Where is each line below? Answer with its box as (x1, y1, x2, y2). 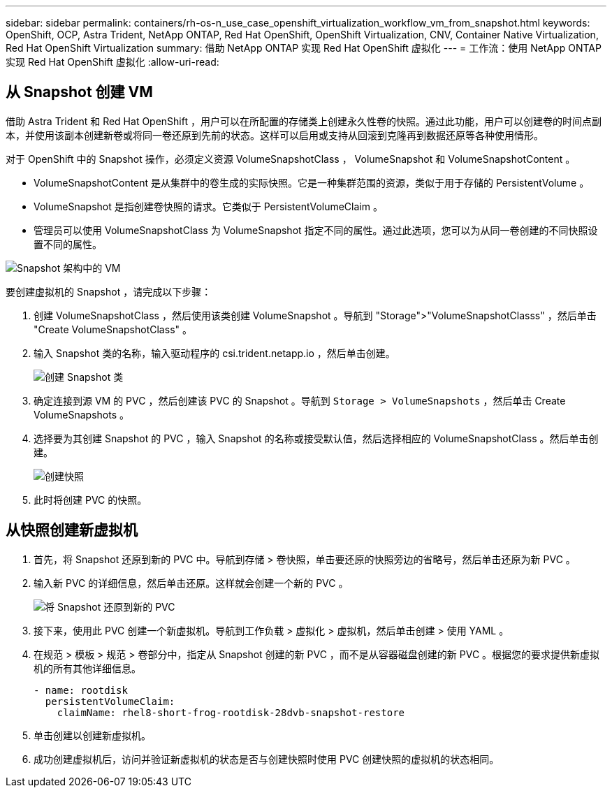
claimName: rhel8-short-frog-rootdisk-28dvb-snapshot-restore (57, 706, 405, 718)
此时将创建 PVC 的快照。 (34, 493, 147, 506)
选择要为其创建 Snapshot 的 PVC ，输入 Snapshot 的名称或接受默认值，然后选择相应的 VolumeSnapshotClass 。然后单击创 (34, 432, 599, 444)
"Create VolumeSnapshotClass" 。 (34, 323, 192, 335)
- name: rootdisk (34, 684, 128, 696)
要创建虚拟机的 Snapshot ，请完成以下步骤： (6, 285, 212, 298)
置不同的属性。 (34, 238, 102, 250)
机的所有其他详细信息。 (34, 662, 141, 674)
